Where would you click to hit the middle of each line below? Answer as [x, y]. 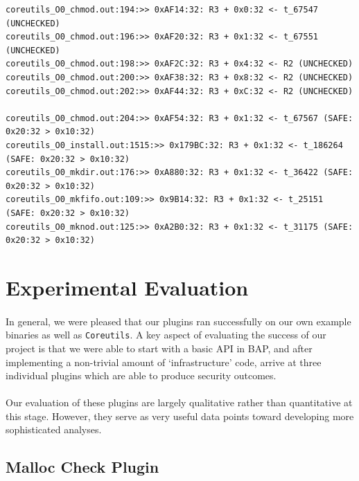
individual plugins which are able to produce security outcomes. [141, 375]
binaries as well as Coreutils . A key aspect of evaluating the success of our [166, 335]
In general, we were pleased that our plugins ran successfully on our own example [178, 321]
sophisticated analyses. [54, 429]
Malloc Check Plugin [82, 467]
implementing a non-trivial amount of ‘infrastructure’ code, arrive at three [164, 362]
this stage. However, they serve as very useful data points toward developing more [180, 416]
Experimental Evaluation [127, 287]
